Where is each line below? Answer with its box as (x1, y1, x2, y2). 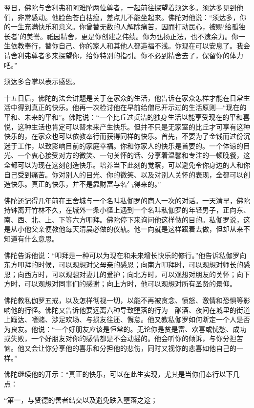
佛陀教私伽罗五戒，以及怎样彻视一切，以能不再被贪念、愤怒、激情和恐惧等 (4, 295, 243, 305)
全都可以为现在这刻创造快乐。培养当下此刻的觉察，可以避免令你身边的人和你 (4, 159, 250, 170)
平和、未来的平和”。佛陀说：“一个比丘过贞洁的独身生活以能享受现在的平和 (4, 111, 243, 122)
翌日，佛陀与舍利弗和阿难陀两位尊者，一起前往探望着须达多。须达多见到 (4, 2, 236, 12)
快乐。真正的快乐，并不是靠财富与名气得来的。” (10, 179, 161, 189)
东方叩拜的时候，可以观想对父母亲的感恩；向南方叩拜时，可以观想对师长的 (4, 259, 243, 270)
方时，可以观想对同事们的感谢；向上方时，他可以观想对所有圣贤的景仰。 (4, 279, 236, 289)
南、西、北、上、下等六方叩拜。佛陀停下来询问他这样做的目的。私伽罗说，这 (4, 214, 250, 224)
